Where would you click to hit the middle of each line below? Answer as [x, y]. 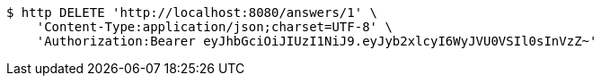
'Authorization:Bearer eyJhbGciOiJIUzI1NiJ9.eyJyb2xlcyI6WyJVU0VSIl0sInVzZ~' [317, 41]
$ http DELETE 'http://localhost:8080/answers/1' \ [192, 12]
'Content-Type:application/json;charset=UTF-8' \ [214, 27]
